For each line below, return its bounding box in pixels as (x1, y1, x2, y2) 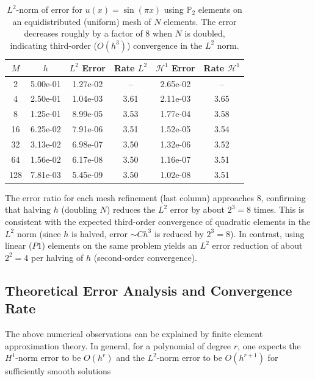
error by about (170, 203, 225, 216)
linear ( (5, 239, 32, 252)
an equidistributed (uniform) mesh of (12, 15, 151, 27)
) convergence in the (126, 38, 203, 51)
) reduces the (106, 203, 156, 216)
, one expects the (237, 339, 301, 352)
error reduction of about (212, 239, 303, 252)
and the (116, 351, 145, 364)
